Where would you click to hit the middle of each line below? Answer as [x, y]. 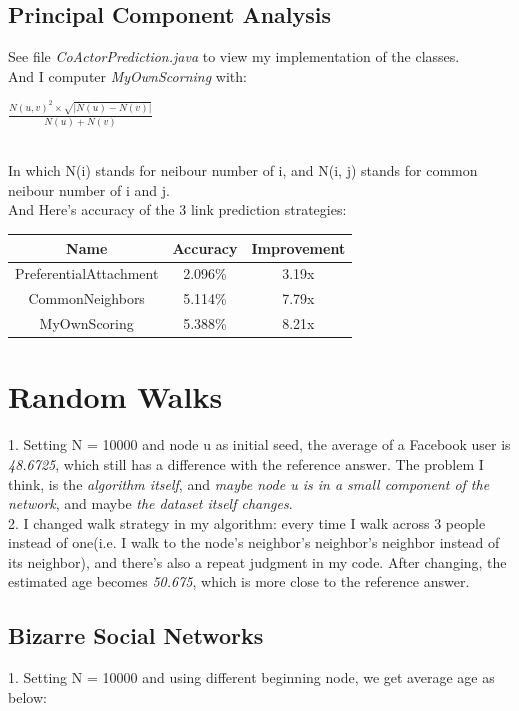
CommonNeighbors [86, 298]
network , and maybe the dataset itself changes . [150, 503]
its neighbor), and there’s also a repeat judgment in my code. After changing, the [257, 561]
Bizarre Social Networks [136, 635]
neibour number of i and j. [89, 189]
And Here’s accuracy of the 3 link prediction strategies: [177, 209]
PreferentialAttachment [87, 273]
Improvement [298, 247]
